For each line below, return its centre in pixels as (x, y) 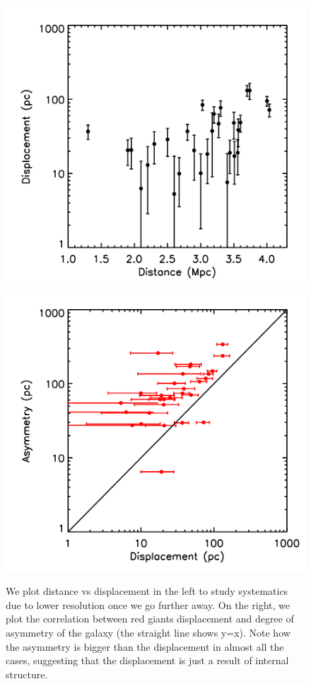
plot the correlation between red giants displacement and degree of (150, 619)
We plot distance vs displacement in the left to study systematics (147, 591)
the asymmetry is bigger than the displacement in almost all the (145, 646)
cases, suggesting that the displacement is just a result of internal (147, 660)
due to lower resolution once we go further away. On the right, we (148, 604)
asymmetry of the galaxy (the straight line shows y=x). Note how (148, 632)
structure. (27, 674)
